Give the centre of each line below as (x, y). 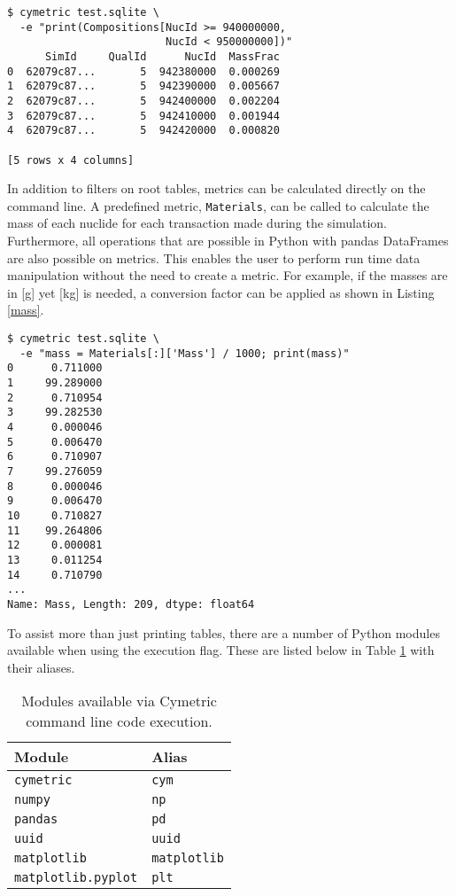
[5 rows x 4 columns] (71, 160)
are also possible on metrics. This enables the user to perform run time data (214, 257)
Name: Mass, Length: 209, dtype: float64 (131, 604)
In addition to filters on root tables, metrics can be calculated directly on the (216, 188)
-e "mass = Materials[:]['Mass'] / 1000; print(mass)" (185, 353)
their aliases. (41, 667)
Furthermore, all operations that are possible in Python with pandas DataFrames (228, 241)
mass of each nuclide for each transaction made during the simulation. (197, 223)
